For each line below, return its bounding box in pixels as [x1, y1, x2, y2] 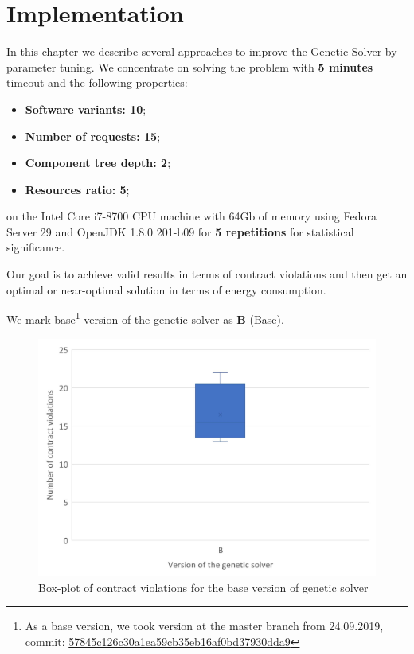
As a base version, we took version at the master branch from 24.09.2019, [25, 617, 384, 634]
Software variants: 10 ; [25, 100, 146, 117]
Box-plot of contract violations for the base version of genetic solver [38, 578, 369, 595]
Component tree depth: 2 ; [25, 154, 171, 171]
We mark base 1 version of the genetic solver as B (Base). [6, 309, 284, 327]
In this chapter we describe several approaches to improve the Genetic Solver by [6, 43, 397, 60]
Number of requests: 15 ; [25, 127, 161, 144]
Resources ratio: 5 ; [25, 181, 130, 197]
